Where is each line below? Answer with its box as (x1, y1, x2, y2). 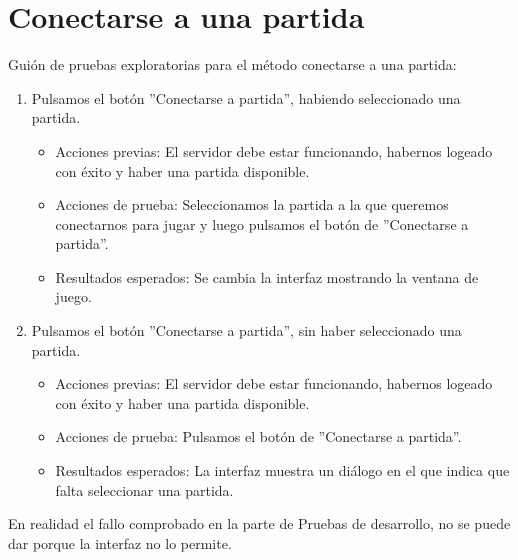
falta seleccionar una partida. (55, 479, 234, 500)
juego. (55, 286, 92, 307)
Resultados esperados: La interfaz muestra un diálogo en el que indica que (55, 460, 510, 481)
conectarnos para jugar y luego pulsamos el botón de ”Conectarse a (55, 213, 469, 234)
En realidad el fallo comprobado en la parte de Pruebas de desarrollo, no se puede (8, 513, 511, 534)
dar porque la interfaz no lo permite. (8, 532, 232, 553)
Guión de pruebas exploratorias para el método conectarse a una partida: (8, 54, 457, 75)
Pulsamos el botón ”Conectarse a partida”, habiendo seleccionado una (31, 87, 461, 108)
